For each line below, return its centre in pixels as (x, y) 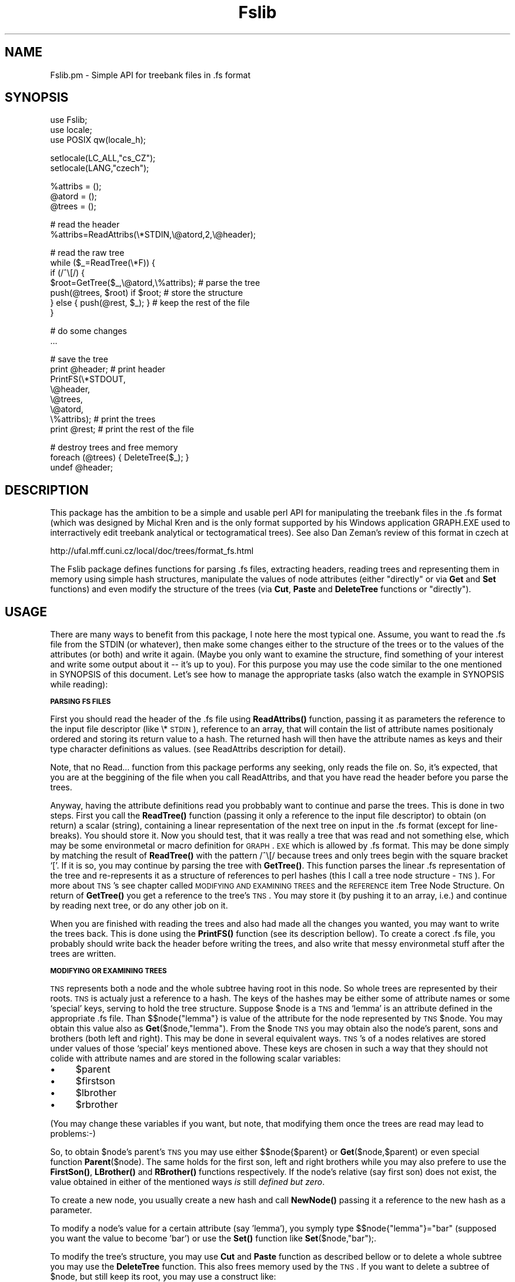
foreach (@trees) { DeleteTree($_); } (120, 458)
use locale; (71, 130)
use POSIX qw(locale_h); (98, 140)
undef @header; (81, 468)
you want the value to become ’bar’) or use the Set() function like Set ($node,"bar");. (213, 1238)
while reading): (79, 685)
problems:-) (73, 1134)
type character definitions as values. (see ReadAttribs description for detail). (198, 749)
